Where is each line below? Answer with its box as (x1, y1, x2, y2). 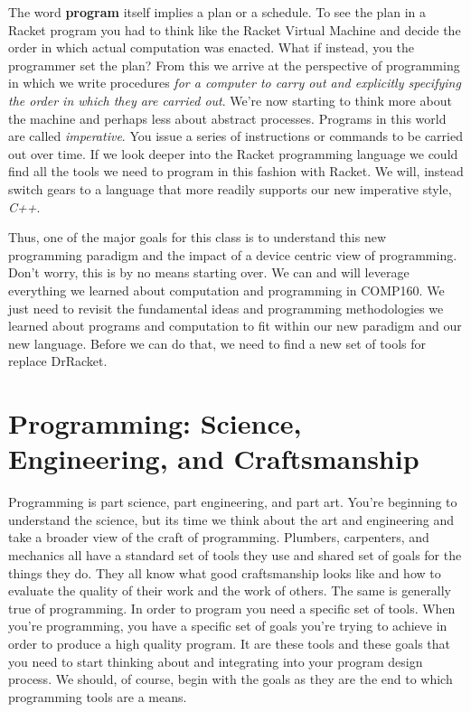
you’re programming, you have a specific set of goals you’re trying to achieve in (8, 616, 447, 635)
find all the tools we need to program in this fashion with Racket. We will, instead (8, 162, 464, 181)
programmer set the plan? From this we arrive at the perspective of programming (8, 55, 460, 74)
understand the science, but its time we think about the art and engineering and (8, 510, 455, 529)
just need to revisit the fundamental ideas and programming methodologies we (8, 298, 444, 317)
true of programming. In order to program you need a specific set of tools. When (8, 598, 456, 617)
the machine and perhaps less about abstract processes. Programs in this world (8, 108, 447, 127)
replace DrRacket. (8, 351, 108, 370)
